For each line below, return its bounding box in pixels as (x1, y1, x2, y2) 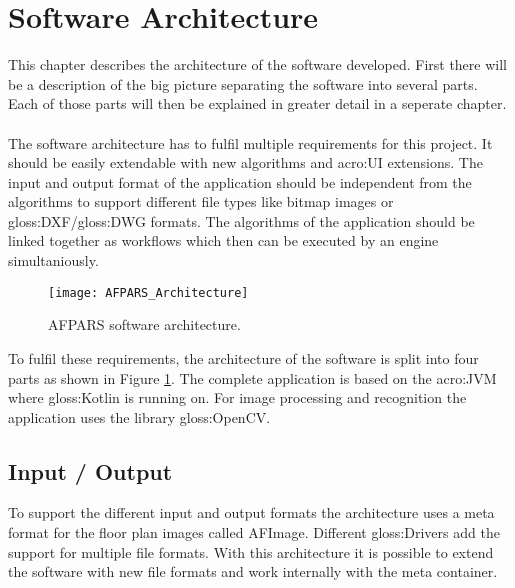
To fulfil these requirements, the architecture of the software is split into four (8, 347, 479, 368)
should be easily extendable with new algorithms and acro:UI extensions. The (8, 152, 483, 173)
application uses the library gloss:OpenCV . (8, 406, 271, 427)
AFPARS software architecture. (48, 314, 241, 335)
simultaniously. (8, 250, 99, 271)
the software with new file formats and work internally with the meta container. (8, 561, 498, 582)
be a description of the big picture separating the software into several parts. (8, 73, 478, 94)
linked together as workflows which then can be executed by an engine (8, 230, 439, 251)
